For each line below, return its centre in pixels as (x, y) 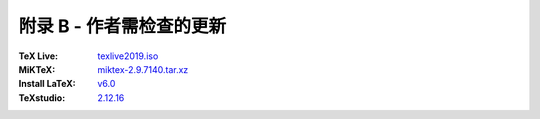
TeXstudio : (42, 97)
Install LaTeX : (47, 84)
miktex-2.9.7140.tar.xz (143, 69)
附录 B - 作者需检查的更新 (122, 26)
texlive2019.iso (128, 56)
